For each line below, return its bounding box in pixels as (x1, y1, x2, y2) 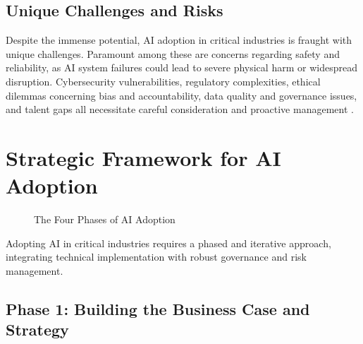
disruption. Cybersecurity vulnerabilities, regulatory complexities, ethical (6, 73, 321, 88)
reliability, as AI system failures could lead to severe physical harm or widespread (6, 60, 357, 75)
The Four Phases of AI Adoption (34, 212, 176, 227)
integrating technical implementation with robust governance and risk (6, 249, 307, 264)
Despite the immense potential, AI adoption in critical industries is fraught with (6, 32, 352, 47)
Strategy (6, 319, 69, 340)
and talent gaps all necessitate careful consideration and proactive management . (6, 102, 354, 117)
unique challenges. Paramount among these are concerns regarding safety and (6, 46, 340, 61)
